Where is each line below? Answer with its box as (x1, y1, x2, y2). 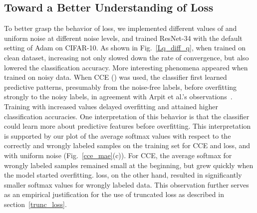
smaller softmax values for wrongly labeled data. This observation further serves (4, 179, 249, 190)
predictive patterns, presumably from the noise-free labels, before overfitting (4, 81, 237, 92)
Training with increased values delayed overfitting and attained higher (4, 101, 218, 111)
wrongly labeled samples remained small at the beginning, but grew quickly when (4, 160, 254, 170)
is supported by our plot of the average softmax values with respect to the (4, 130, 231, 141)
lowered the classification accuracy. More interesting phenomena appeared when (4, 62, 248, 72)
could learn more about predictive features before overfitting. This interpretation (4, 121, 251, 131)
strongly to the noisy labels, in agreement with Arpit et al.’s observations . (4, 91, 233, 102)
